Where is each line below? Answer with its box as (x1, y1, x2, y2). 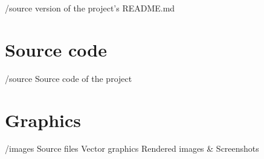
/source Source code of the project (5, 72, 132, 84)
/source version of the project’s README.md (5, 2, 175, 14)
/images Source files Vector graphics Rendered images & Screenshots (5, 142, 259, 155)
